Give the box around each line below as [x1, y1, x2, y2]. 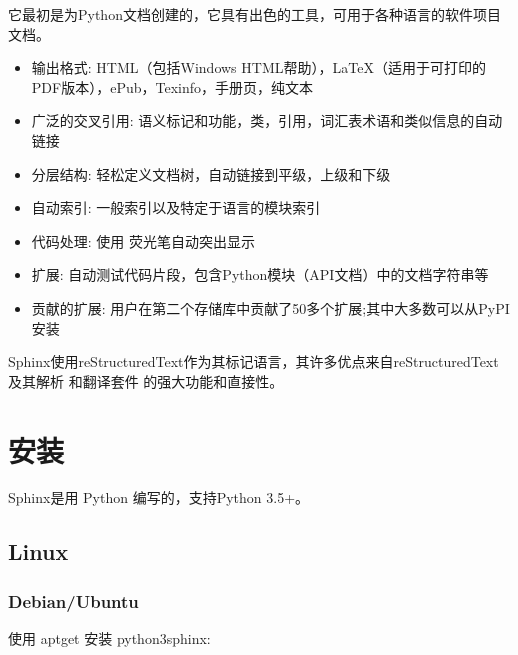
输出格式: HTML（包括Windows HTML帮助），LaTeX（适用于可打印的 [31, 57, 486, 78]
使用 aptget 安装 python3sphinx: [8, 628, 211, 649]
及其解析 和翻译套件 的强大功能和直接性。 [8, 370, 284, 391]
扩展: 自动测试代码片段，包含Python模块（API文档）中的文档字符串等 [31, 264, 489, 285]
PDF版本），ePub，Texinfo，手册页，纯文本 [31, 76, 313, 97]
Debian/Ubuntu [8, 588, 139, 613]
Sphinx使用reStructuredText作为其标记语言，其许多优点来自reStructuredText [8, 351, 499, 372]
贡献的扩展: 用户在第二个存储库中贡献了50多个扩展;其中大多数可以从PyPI [31, 297, 510, 318]
